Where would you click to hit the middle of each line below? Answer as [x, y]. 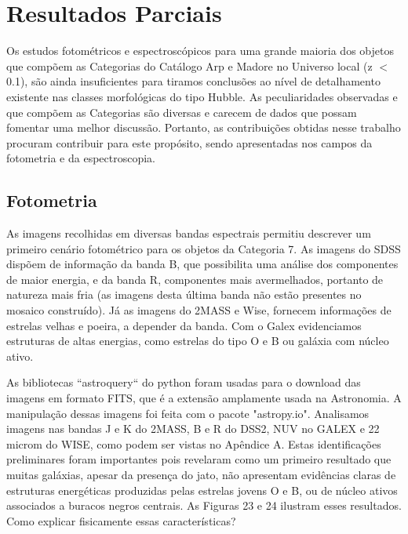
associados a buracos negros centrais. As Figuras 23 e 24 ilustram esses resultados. [204, 505]
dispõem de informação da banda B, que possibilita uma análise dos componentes [202, 264]
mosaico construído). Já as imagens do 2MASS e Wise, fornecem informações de [199, 310]
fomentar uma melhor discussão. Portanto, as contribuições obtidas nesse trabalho [204, 127]
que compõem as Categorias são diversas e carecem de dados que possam [182, 112]
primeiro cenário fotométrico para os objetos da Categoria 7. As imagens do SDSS [204, 248]
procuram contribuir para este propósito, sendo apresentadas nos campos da [189, 142]
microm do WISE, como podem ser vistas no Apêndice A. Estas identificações [194, 443]
